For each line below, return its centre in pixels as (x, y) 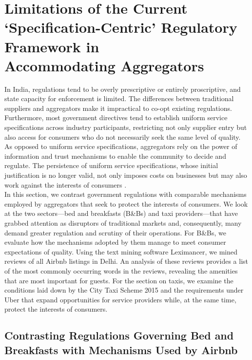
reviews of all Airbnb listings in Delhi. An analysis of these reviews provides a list (126, 261)
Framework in (52, 46)
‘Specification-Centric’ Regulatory (121, 27)
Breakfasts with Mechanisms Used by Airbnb (121, 349)
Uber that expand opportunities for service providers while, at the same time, (120, 299)
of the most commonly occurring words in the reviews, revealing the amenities (121, 270)
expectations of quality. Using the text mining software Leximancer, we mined (121, 251)
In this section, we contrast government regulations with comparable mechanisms (126, 194)
